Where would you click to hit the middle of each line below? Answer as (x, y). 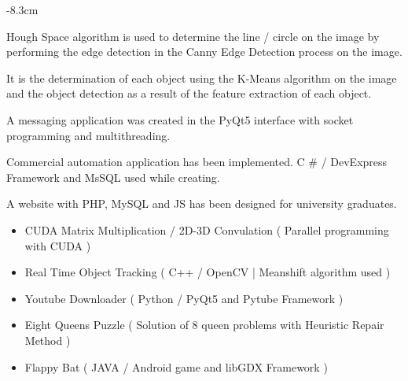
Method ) (48, 340)
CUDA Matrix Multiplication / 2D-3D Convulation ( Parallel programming (207, 229)
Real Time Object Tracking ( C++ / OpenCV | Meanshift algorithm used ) (208, 272)
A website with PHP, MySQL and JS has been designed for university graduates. (202, 203)
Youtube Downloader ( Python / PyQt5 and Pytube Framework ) (184, 298)
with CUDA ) (58, 245)
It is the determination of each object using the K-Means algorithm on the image (202, 78)
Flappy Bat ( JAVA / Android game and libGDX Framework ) (176, 366)
